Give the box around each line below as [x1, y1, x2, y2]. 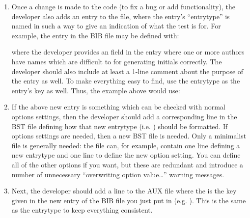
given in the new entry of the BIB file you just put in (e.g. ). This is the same [11, 195, 246, 205]
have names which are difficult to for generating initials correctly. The [11, 56, 222, 66]
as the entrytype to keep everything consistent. [11, 205, 153, 215]
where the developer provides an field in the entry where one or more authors [11, 47, 245, 57]
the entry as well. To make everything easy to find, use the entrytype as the [11, 76, 240, 86]
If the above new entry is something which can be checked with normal [11, 102, 225, 112]
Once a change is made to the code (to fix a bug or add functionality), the [11, 1, 235, 11]
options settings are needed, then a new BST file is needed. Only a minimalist [11, 131, 247, 141]
